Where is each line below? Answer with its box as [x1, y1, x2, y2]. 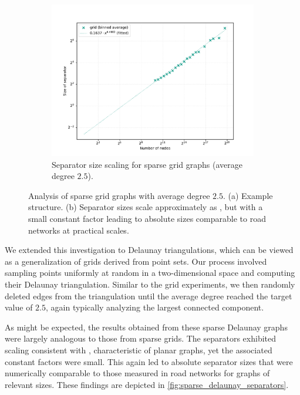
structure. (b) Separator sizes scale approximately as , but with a [28, 201, 263, 213]
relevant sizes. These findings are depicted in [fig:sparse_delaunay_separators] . [5, 378, 289, 390]
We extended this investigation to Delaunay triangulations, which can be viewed [5, 244, 294, 256]
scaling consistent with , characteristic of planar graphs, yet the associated [5, 343, 272, 356]
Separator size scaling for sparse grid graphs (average [52, 158, 242, 170]
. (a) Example [223, 189, 273, 201]
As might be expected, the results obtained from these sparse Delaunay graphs [5, 320, 288, 333]
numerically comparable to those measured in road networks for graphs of [5, 367, 270, 379]
